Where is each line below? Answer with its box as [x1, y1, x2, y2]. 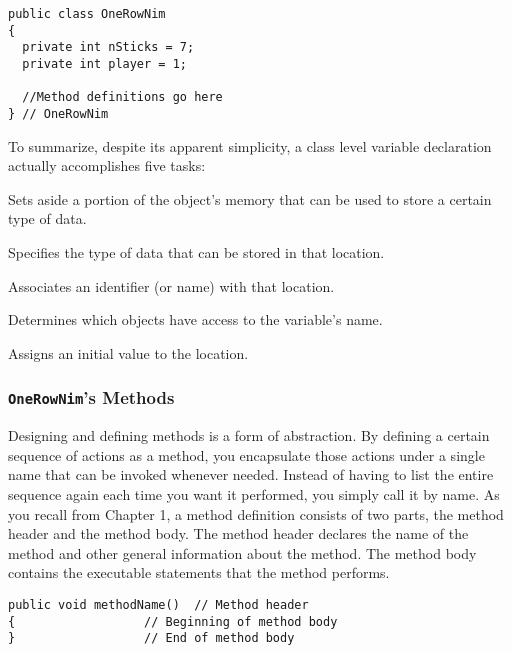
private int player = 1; [22, 56, 187, 71]
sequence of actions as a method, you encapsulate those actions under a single [8, 444, 485, 465]
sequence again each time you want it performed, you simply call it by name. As [8, 483, 500, 504]
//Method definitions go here [22, 90, 223, 105]
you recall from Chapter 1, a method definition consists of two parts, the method [8, 503, 504, 524]
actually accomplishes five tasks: [8, 155, 206, 176]
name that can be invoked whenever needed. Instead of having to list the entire [8, 464, 494, 485]
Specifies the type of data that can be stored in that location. [8, 241, 385, 262]
